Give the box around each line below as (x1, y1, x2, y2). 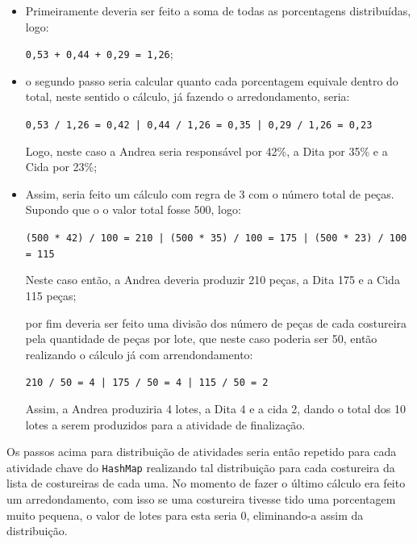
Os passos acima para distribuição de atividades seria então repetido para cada (6, 443, 397, 460)
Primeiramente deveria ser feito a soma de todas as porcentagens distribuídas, (25, 2, 411, 19)
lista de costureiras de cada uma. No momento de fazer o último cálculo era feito (6, 475, 406, 492)
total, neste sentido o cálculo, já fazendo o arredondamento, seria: (25, 88, 350, 105)
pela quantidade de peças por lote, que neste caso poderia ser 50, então (25, 330, 377, 347)
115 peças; (25, 287, 77, 303)
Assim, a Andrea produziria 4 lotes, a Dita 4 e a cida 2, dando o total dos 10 (25, 400, 406, 416)
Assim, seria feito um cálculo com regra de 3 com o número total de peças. (25, 185, 394, 202)
